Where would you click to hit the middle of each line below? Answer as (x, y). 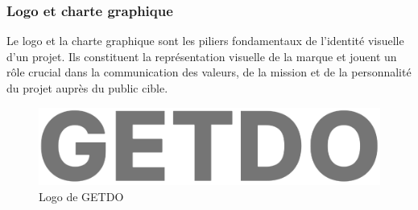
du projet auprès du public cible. (87, 88)
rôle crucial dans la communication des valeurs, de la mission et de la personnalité (209, 72)
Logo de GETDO (81, 196)
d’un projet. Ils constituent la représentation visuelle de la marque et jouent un (202, 56)
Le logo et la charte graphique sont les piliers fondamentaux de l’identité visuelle (205, 41)
